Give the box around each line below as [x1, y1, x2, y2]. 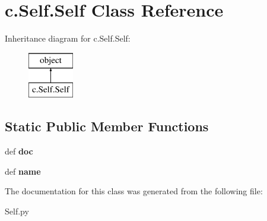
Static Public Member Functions [5, 117, 209, 135]
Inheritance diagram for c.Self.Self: [5, 32, 131, 45]
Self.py [5, 204, 29, 217]
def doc [5, 145, 33, 157]
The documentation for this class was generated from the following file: [5, 185, 263, 197]
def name [5, 165, 41, 177]
